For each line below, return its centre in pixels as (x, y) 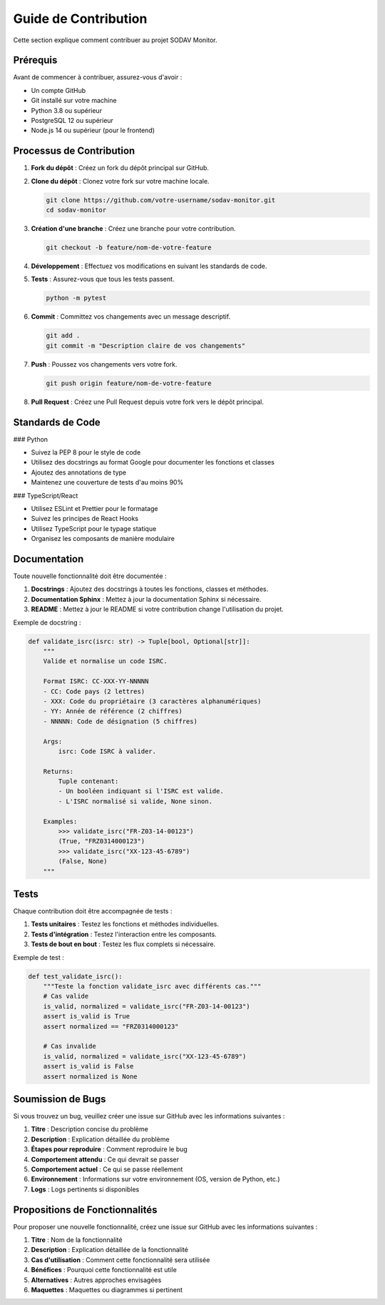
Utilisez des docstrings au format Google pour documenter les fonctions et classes (153, 462)
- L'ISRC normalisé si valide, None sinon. (135, 801)
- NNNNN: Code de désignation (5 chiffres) (120, 721)
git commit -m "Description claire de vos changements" (146, 346)
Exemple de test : (38, 957)
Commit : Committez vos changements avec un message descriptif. (131, 317)
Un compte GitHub (58, 90)
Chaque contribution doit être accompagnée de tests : (93, 911)
